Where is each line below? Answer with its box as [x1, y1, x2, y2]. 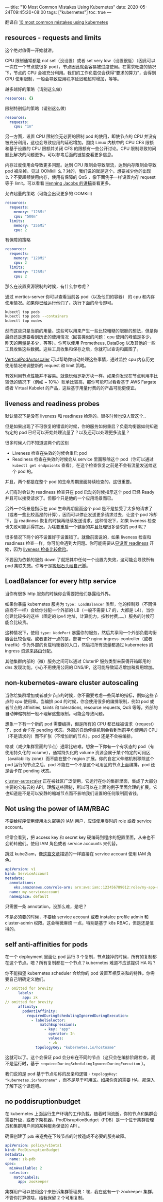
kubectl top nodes [5, 318, 42, 323]
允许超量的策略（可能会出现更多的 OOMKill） [5, 191, 95, 197]
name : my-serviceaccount [9, 889, 60, 894]
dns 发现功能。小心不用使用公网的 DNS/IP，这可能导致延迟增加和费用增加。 [5, 664, 157, 670]
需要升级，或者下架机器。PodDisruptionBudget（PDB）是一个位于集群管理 [5, 1117, 154, 1123]
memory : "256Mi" [14, 223, 47, 228]
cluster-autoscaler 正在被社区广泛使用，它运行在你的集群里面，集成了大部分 [5, 778, 158, 784]
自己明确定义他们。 [9, 976, 48, 982]
